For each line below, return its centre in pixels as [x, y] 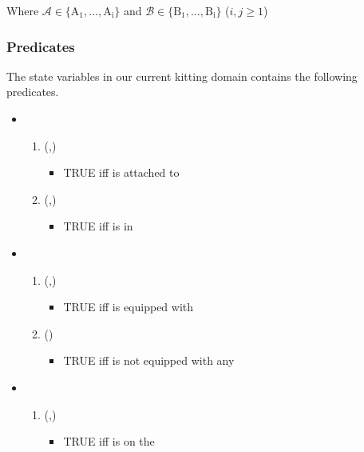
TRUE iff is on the [109, 441]
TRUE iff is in [98, 226]
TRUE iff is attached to [121, 172]
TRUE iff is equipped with [129, 307]
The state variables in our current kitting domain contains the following [182, 76]
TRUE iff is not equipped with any [149, 360]
